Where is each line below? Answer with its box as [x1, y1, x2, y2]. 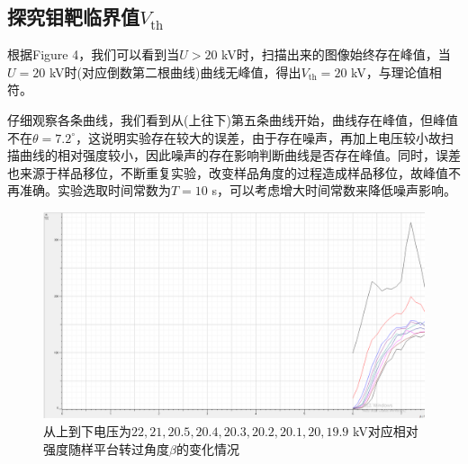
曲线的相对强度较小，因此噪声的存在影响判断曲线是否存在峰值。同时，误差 [19, 146, 461, 165]
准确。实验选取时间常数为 [19, 181, 171, 200]
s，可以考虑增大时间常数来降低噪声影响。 [211, 181, 457, 200]
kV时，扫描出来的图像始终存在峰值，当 [221, 45, 451, 64]
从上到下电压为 [43, 421, 131, 440]
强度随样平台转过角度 [43, 439, 169, 458]
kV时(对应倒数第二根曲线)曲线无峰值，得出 [49, 62, 301, 81]
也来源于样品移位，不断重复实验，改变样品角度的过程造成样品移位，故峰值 [7, 163, 448, 182]
